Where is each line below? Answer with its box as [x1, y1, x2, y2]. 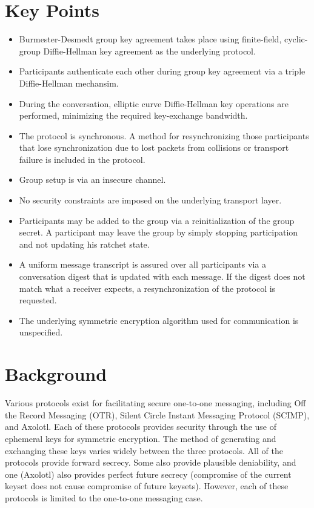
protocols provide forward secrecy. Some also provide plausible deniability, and [5, 456, 296, 469]
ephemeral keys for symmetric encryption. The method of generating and [5, 432, 276, 444]
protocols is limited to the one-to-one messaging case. [5, 491, 203, 504]
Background [5, 361, 107, 386]
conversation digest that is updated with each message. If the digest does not [19, 270, 306, 283]
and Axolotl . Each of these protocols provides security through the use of [5, 420, 276, 433]
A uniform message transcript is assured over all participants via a [19, 258, 266, 271]
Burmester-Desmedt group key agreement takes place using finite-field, [19, 33, 282, 45]
